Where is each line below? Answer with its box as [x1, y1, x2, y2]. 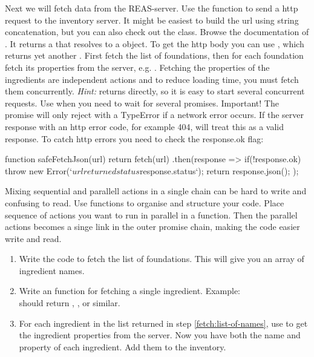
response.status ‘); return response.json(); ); [139, 164, 299, 177]
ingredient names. [19, 264, 85, 277]
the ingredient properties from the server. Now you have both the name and [19, 329, 301, 341]
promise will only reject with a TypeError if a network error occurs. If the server [5, 108, 304, 121]
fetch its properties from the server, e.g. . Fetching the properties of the [5, 61, 270, 73]
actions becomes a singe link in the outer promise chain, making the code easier [5, 220, 300, 233]
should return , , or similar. [19, 296, 120, 309]
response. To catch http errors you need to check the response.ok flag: [5, 132, 264, 145]
